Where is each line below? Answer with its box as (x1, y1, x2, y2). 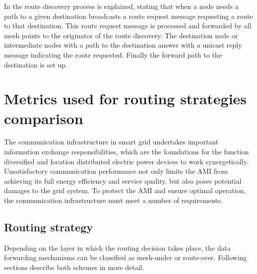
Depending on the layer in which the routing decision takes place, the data (4, 242, 231, 253)
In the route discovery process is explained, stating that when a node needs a (4, 1, 239, 11)
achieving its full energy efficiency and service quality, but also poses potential (4, 175, 242, 186)
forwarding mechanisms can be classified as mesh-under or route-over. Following (4, 252, 247, 263)
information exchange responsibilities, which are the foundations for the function (4, 146, 249, 157)
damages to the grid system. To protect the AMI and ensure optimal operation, (4, 185, 246, 196)
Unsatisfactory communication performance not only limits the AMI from (4, 166, 228, 176)
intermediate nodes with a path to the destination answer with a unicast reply (4, 40, 242, 50)
